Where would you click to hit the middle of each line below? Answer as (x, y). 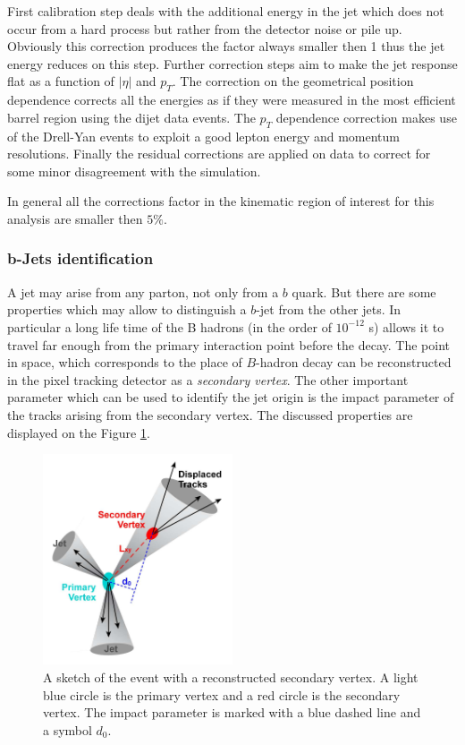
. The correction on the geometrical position (293, 81)
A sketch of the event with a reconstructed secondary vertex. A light (231, 676)
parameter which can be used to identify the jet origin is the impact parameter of (231, 397)
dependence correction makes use (366, 117)
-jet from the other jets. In (329, 309)
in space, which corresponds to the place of (125, 362)
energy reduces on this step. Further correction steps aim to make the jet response (232, 63)
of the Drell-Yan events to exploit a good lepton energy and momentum (204, 136)
